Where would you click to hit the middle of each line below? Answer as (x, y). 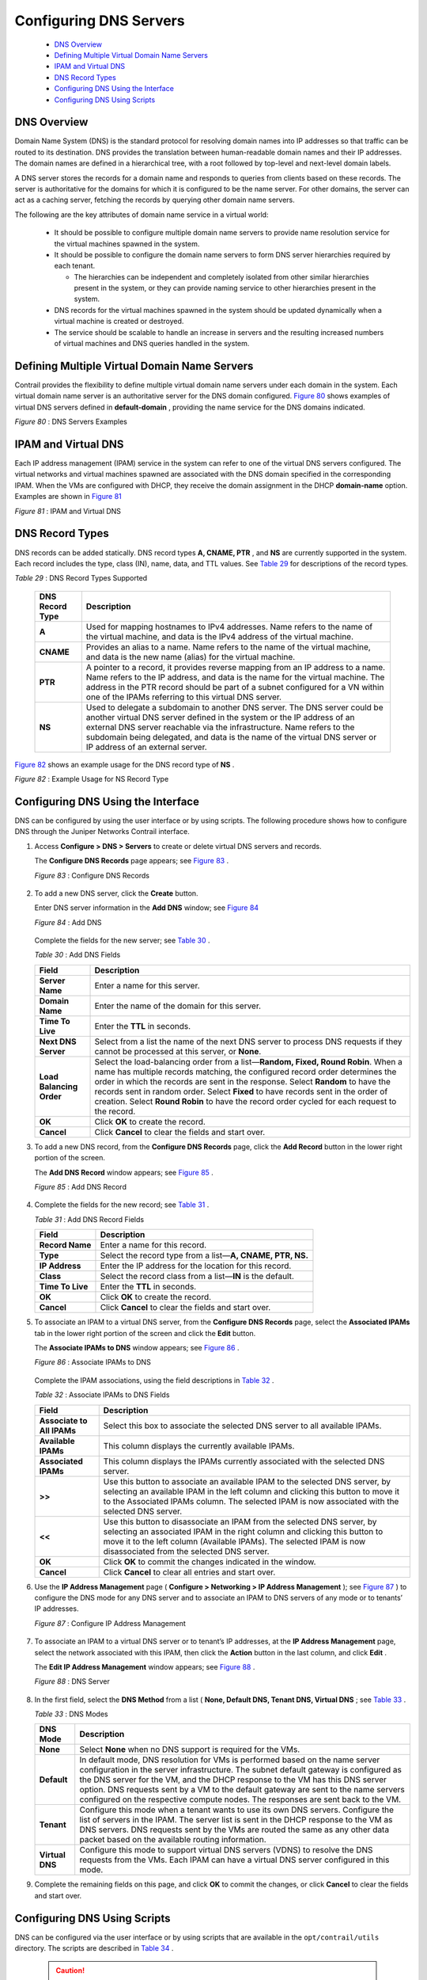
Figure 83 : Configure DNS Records (92, 875)
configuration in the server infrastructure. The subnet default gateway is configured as (241, 1770)
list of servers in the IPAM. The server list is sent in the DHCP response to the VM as (236, 1820)
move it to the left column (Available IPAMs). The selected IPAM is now (234, 1541)
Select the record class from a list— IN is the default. (197, 1277)
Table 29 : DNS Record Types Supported (81, 578)
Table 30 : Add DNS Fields (77, 955)
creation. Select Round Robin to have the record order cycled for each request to (246, 1101)
